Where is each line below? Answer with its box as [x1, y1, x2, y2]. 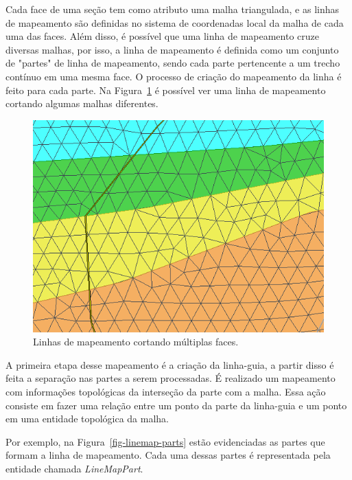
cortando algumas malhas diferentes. [5, 96, 159, 111]
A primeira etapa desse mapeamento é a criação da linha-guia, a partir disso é [5, 357, 334, 372]
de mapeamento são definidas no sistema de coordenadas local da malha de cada [5, 15, 344, 30]
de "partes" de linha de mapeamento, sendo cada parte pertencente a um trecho [5, 56, 340, 70]
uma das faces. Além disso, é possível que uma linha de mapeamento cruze [5, 29, 319, 43]
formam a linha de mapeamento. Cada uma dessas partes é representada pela [5, 448, 331, 462]
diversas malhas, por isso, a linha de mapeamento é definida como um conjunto [5, 42, 339, 56]
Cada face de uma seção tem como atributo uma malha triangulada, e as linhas [5, 2, 339, 16]
